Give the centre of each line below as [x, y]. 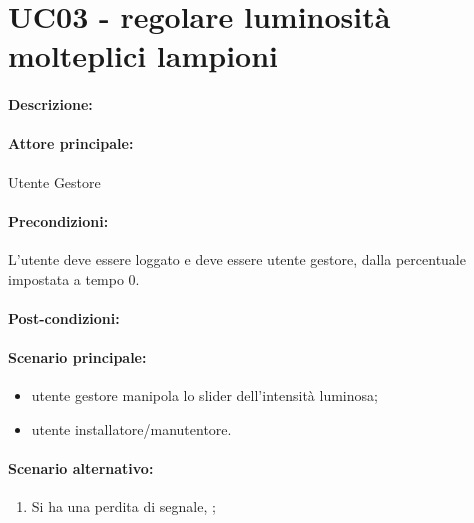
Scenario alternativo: [81, 467]
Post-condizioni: [64, 317]
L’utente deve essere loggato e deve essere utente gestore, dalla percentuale [237, 258]
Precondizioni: [58, 220]
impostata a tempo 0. [74, 278]
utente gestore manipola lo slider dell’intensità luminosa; [204, 395]
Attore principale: [71, 143]
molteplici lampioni [143, 55]
